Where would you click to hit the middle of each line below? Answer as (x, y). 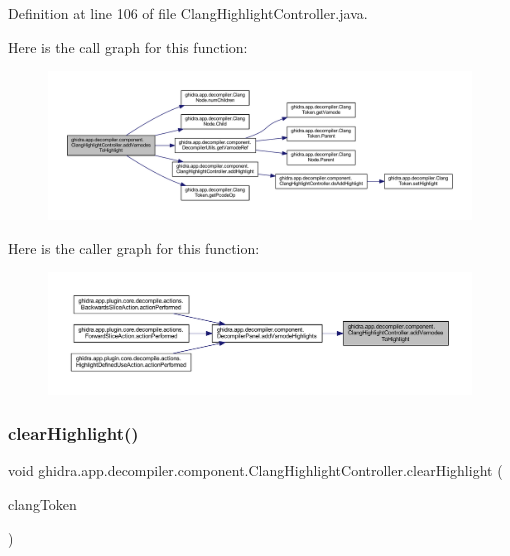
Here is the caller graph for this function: (134, 247)
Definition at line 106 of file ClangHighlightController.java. (188, 13)
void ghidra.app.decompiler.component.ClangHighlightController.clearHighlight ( (255, 470)
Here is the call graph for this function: (128, 46)
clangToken (42, 503)
